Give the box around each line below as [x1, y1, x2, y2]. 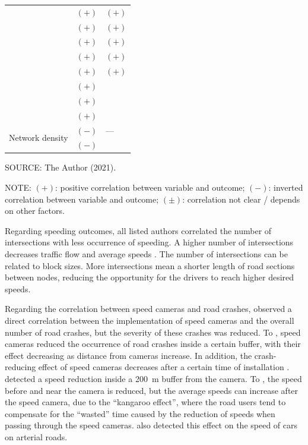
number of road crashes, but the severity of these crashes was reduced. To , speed [5, 326, 301, 338]
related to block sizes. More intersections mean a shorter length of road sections [5, 259, 295, 272]
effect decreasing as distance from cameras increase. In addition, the [5, 349, 252, 361]
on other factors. [5, 204, 65, 217]
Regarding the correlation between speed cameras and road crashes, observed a [5, 302, 292, 315]
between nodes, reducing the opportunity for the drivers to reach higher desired [5, 271, 294, 283]
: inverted [268, 181, 303, 194]
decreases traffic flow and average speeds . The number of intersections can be [5, 248, 288, 260]
